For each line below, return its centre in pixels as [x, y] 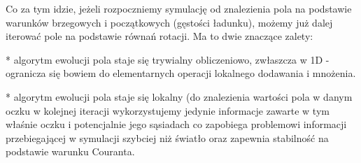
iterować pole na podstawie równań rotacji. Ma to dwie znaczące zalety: [160, 36]
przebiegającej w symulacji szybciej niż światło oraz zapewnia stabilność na [167, 137]
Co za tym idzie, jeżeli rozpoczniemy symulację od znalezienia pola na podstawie [179, 8]
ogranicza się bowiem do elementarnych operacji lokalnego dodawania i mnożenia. [181, 73]
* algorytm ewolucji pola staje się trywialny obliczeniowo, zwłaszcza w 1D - [168, 59]
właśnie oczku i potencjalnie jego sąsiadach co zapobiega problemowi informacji [176, 124]
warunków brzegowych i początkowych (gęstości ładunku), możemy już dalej [169, 22]
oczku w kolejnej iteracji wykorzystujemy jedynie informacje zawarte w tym [168, 110]
